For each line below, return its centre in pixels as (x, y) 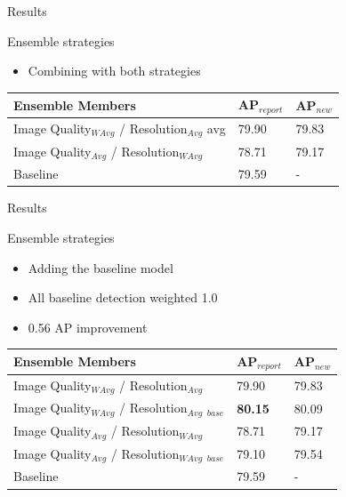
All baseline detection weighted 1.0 (123, 297)
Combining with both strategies (114, 71)
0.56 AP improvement (88, 327)
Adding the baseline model (101, 267)
